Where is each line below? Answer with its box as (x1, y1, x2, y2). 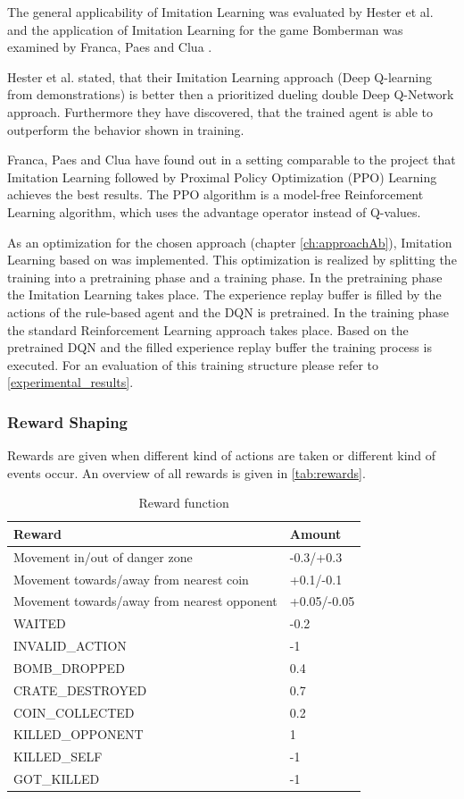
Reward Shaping (7, 410, 128, 433)
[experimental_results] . (7, 373, 134, 391)
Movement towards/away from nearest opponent (13, 592, 278, 610)
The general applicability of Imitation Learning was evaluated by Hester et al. (7, 3, 434, 21)
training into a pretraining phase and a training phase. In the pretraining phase (7, 267, 443, 286)
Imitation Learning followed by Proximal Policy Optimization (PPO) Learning (7, 167, 437, 186)
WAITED (13, 614, 66, 633)
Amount (289, 524, 342, 542)
